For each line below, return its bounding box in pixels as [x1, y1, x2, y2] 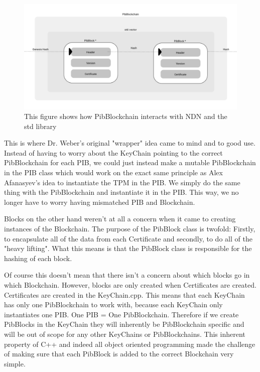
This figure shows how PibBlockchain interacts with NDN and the [24, 111, 227, 121]
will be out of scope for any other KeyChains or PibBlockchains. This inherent [4, 328, 245, 339]
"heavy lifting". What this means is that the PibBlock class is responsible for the [4, 243, 252, 254]
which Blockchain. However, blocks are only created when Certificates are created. [4, 280, 256, 290]
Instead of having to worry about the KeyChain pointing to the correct [4, 147, 223, 158]
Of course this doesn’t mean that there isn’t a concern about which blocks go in [4, 270, 250, 280]
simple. [4, 358, 26, 368]
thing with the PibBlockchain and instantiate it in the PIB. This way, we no [4, 187, 239, 197]
